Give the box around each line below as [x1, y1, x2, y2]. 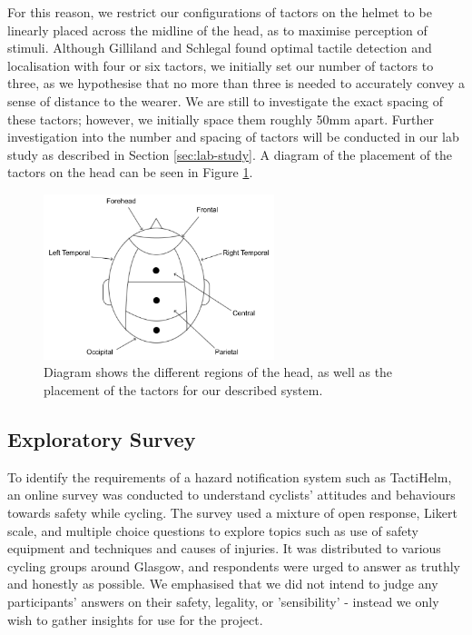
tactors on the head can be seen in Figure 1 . [7, 163, 253, 182]
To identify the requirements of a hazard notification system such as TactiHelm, [7, 467, 452, 486]
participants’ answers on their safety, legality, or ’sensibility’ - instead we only [7, 592, 439, 610]
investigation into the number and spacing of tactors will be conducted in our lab [7, 127, 459, 146]
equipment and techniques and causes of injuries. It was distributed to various [7, 539, 441, 558]
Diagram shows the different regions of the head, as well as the [44, 362, 393, 382]
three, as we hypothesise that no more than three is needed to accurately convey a [7, 74, 466, 93]
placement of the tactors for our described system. [44, 381, 323, 400]
